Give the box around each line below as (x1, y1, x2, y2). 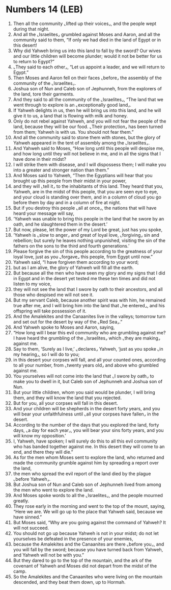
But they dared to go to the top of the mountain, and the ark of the (13, 557, 152, 563)
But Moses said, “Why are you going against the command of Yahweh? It (13, 519, 166, 525)
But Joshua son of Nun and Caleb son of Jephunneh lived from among (13, 481, 162, 487)
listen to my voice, (13, 281, 51, 287)
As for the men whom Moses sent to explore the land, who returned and (13, 454, 164, 460)
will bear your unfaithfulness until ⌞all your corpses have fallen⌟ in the (13, 411, 159, 417)
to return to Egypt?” (13, 58, 55, 64)
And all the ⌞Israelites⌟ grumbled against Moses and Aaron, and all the (13, 31, 160, 37)
